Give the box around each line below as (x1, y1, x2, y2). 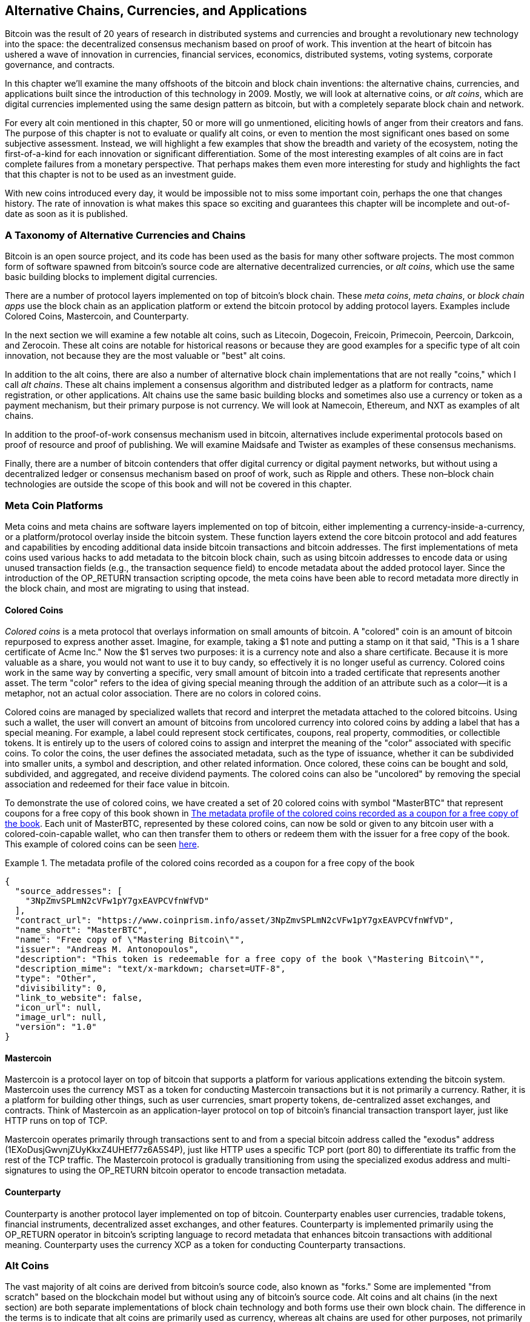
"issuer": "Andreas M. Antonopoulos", (15, 944, 199, 955)
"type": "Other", (15, 973, 97, 984)
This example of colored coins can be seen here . (5, 839, 199, 850)
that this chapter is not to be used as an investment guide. (5, 169, 236, 180)
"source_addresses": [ (15, 886, 122, 896)
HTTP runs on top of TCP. (5, 1115, 108, 1126)
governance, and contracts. (5, 59, 115, 70)
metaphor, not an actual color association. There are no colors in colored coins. (5, 688, 321, 699)
